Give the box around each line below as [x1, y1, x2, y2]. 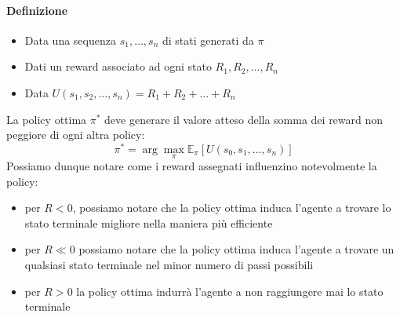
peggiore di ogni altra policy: [6, 126, 145, 143]
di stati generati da [162, 31, 254, 48]
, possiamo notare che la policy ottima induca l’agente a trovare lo [72, 199, 391, 216]
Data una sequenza [24, 31, 116, 48]
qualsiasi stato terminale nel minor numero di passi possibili [24, 257, 314, 273]
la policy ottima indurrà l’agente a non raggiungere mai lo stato [76, 282, 384, 299]
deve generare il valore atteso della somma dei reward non [104, 111, 384, 127]
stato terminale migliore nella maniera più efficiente [24, 214, 273, 231]
